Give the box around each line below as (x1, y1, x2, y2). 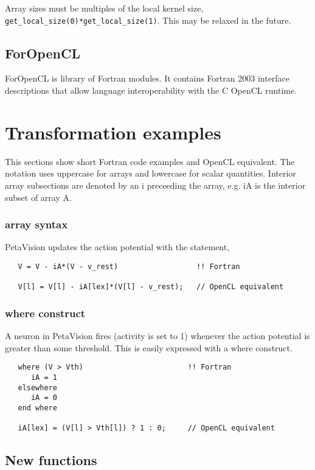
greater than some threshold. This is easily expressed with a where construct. (5, 341, 292, 354)
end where (18, 403, 57, 412)
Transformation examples (5, 119, 221, 144)
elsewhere (18, 383, 57, 392)
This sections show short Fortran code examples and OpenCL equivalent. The (5, 155, 295, 167)
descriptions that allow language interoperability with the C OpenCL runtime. (5, 84, 297, 97)
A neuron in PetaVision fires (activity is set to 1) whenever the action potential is (5, 329, 310, 342)
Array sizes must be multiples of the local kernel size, (5, 2, 204, 14)
